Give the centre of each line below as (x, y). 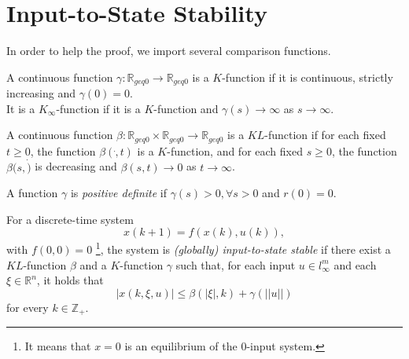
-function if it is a (98, 108)
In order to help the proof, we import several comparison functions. (169, 51)
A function (32, 193)
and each (355, 264)
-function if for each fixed (325, 135)
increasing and (41, 93)
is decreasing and (76, 166)
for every (28, 307)
